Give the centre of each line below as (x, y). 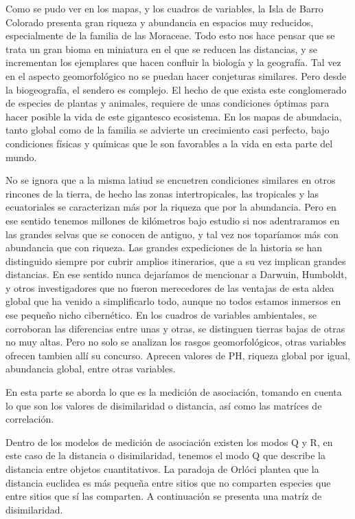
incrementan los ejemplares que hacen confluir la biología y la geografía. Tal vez (173, 62)
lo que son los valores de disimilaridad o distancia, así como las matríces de (164, 405)
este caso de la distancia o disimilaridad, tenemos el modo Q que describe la (165, 455)
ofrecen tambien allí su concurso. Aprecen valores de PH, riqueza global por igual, (178, 355)
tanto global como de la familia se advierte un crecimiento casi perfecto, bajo (168, 130)
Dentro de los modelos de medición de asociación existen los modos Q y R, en (169, 442)
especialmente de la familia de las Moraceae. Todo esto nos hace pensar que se (170, 35)
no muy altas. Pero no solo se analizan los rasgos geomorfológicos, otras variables (176, 342)
